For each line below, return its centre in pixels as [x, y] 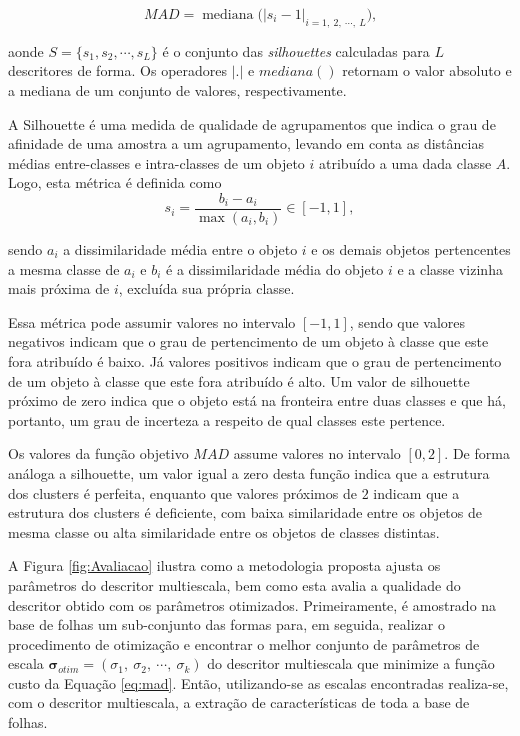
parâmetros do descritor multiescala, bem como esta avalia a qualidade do [234, 584]
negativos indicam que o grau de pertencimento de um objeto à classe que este [248, 341]
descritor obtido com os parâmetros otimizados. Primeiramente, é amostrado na [252, 604]
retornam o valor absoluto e [427, 70]
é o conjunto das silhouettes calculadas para [296, 50]
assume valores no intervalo [317, 453]
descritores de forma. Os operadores [118, 70]
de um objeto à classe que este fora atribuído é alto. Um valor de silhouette [239, 380]
